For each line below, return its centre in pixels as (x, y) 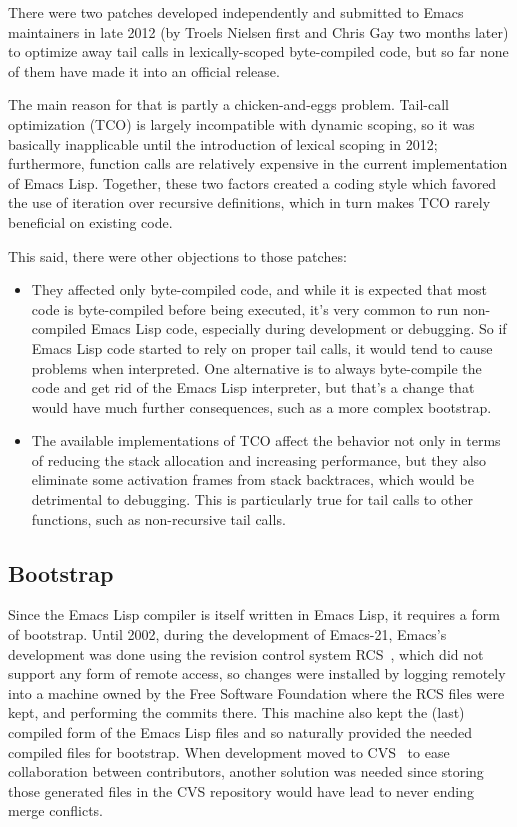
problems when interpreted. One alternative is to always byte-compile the (256, 367)
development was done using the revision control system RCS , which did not (246, 653)
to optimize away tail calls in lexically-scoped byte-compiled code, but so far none (258, 51)
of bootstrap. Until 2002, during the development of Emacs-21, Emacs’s (227, 634)
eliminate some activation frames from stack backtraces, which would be (252, 479)
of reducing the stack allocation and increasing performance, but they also (259, 459)
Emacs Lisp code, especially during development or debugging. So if (298, 328)
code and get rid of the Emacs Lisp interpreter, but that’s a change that (253, 387)
